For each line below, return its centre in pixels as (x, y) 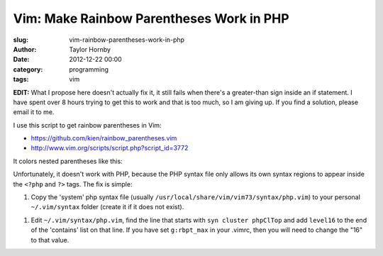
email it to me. (34, 112)
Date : (21, 60)
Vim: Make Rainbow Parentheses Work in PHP (151, 18)
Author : (25, 49)
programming (89, 69)
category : (28, 69)
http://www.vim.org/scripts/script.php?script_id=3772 (110, 148)
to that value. (50, 240)
